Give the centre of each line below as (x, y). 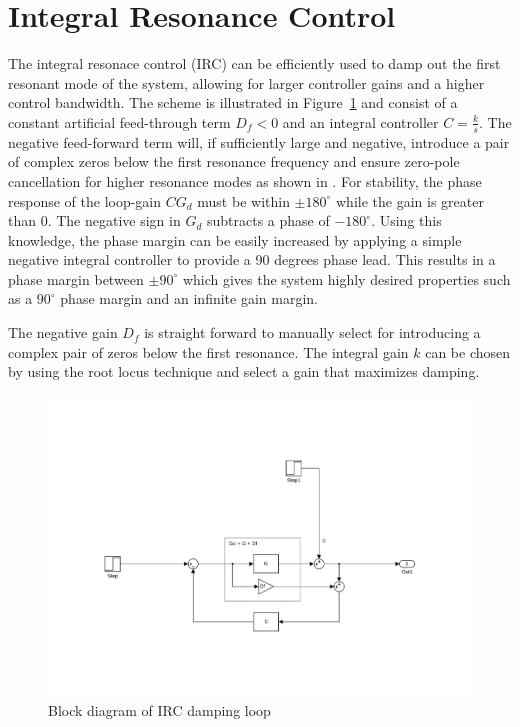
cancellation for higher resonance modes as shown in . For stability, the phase (245, 180)
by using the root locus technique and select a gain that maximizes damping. (244, 371)
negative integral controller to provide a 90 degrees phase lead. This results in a (252, 259)
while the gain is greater (409, 200)
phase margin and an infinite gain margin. (189, 298)
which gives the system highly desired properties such (346, 278)
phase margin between (76, 278)
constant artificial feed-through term (119, 121)
